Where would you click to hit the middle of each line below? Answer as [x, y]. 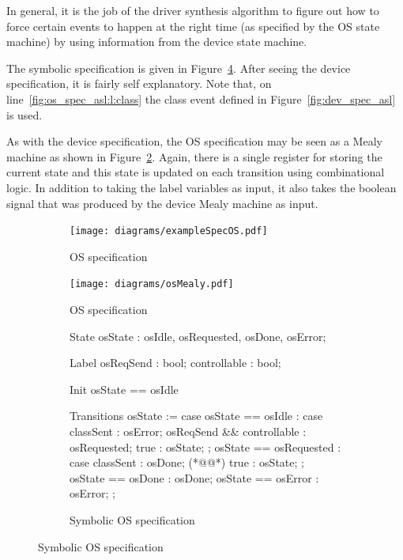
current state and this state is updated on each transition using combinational [196, 172]
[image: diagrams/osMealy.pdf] [152, 284]
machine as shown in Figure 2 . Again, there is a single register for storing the [194, 156]
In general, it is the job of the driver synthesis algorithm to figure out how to [193, 10]
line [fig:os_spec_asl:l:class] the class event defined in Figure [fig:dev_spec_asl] [201, 98]
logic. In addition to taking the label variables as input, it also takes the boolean [201, 187]
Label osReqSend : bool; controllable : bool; [175, 363]
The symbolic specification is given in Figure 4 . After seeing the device [179, 68]
